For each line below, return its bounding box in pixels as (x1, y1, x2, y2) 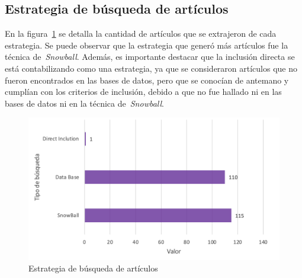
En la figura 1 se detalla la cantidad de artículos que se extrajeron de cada (5, 27, 277, 40)
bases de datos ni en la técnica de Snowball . (5, 97, 164, 109)
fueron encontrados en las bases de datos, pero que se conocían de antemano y (5, 74, 289, 86)
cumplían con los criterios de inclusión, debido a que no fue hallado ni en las (5, 85, 282, 98)
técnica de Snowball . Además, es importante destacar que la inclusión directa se (5, 50, 295, 63)
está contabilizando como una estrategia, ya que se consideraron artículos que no (5, 62, 298, 74)
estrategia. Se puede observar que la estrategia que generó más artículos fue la (5, 39, 288, 51)
